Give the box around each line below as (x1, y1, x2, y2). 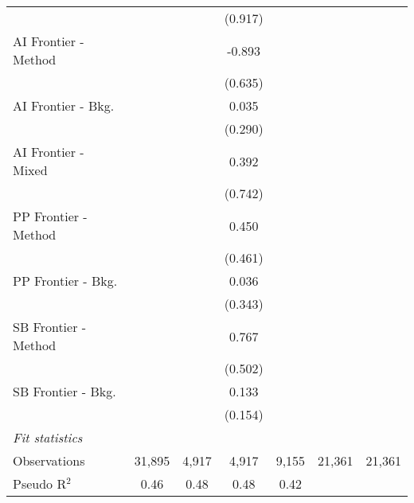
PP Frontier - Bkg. (13, 271, 118, 290)
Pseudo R (13, 474, 67, 493)
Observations (13, 451, 85, 470)
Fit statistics (13, 428, 83, 446)
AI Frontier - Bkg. (13, 96, 115, 115)
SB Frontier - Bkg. (13, 382, 116, 400)
